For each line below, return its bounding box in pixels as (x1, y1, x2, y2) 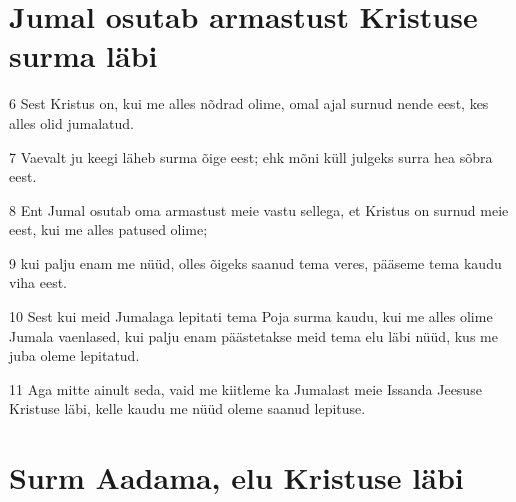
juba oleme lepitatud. (9, 345, 140, 366)
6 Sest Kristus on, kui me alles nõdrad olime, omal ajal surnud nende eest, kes (9, 93, 489, 114)
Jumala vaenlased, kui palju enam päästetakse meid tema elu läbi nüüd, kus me (9, 325, 498, 346)
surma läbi (9, 35, 158, 76)
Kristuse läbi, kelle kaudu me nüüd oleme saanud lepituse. (9, 398, 366, 419)
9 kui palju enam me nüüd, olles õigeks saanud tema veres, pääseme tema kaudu (9, 252, 502, 273)
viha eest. (9, 272, 68, 293)
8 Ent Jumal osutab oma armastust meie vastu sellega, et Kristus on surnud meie (9, 199, 509, 220)
